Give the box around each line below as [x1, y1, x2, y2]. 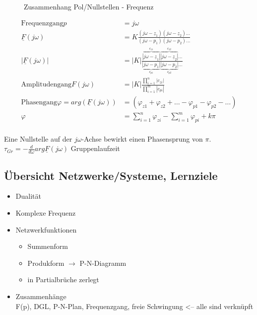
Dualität [15, 191, 41, 201]
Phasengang [21, 98, 58, 106]
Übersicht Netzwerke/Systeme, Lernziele [4, 167, 218, 183]
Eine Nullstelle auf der [4, 133, 72, 144]
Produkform [27, 257, 64, 268]
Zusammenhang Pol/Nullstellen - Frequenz [24, 1, 154, 11]
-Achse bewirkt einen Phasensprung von [81, 133, 203, 144]
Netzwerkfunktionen [15, 224, 77, 235]
